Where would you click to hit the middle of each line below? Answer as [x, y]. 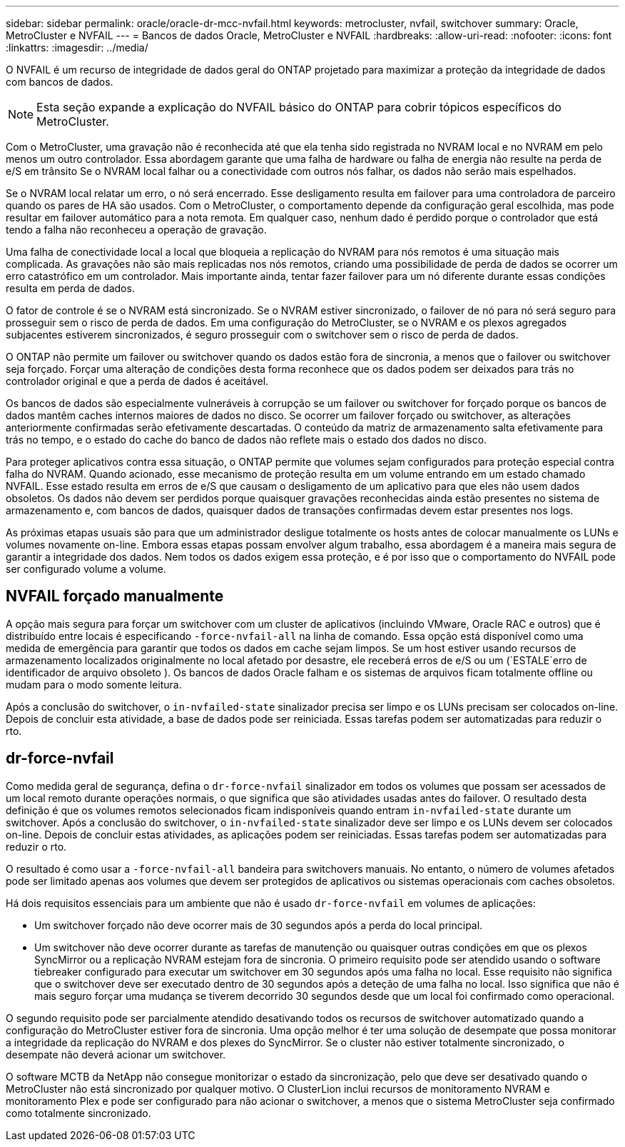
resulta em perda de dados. [70, 288]
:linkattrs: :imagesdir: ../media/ [77, 47]
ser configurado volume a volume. [86, 569]
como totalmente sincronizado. [78, 1113]
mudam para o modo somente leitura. [94, 684]
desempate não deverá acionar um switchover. [116, 1054]
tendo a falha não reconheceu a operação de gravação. [136, 230]
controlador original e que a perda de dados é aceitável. [137, 381]
